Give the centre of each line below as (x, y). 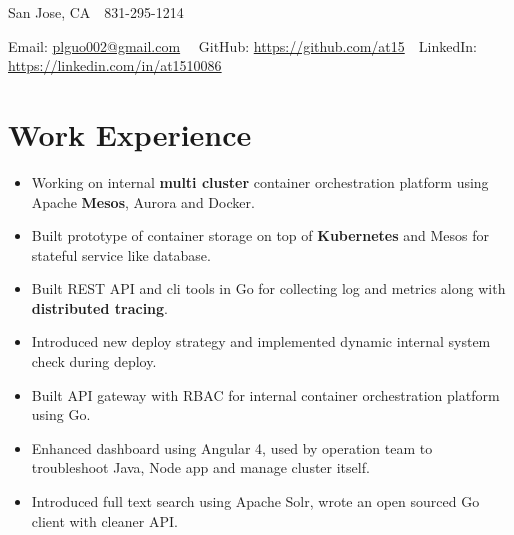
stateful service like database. (121, 254)
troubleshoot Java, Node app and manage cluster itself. (200, 467)
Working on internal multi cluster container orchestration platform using (260, 181)
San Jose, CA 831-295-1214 (96, 12)
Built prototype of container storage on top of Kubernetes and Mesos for (260, 235)
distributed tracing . (100, 307)
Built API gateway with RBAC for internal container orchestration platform (265, 394)
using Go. (61, 414)
